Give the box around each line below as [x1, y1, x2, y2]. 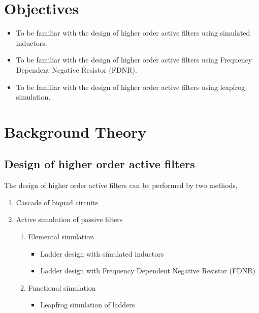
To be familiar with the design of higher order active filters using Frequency [16, 54, 252, 65]
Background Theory [4, 121, 147, 142]
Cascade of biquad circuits [16, 197, 98, 207]
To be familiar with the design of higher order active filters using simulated [16, 27, 250, 38]
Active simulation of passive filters [16, 214, 123, 225]
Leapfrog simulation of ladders [40, 299, 135, 310]
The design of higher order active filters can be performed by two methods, [4, 180, 238, 191]
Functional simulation [28, 282, 96, 293]
